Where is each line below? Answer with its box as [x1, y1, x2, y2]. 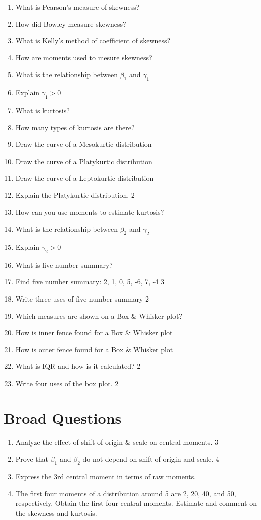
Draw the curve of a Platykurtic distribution [15, 156, 152, 166]
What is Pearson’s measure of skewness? [15, 2, 140, 12]
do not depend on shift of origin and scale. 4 [82, 454, 219, 464]
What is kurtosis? [15, 105, 70, 115]
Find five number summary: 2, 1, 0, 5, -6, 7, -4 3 [15, 276, 165, 287]
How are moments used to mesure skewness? [15, 52, 152, 62]
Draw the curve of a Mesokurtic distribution [15, 139, 152, 150]
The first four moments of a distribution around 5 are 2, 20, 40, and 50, [15, 488, 236, 498]
